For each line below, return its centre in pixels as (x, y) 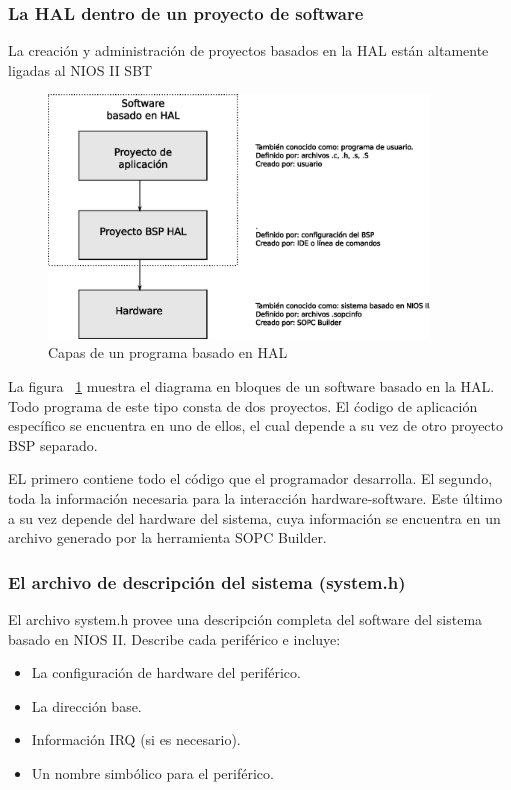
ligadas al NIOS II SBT (80, 69)
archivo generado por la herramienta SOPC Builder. (167, 537)
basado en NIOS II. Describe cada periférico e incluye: (174, 638)
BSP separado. (53, 444)
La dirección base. (86, 705)
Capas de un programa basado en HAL (168, 352)
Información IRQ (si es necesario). (136, 739)
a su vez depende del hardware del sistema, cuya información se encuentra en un (254, 517)
